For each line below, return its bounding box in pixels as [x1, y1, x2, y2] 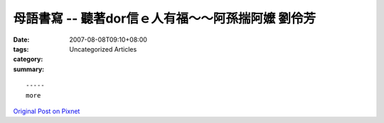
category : [13, 55, 43, 64]
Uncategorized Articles [69, 45, 137, 53]
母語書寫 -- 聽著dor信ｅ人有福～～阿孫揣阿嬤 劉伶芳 [13, 11, 316, 26]
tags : [13, 45, 29, 53]
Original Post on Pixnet [13, 107, 80, 115]
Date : [13, 35, 30, 44]
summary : [13, 64, 45, 74]
